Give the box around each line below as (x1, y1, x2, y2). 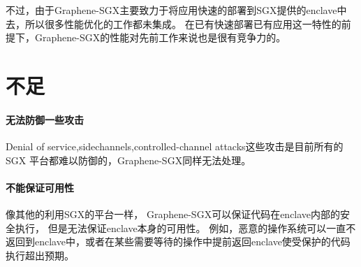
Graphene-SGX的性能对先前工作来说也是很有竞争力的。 (34, 30, 286, 45)
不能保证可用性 (6, 180, 74, 194)
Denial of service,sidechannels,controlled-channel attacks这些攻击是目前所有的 (6, 138, 344, 153)
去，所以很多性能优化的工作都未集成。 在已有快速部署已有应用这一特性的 (6, 16, 341, 31)
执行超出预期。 (6, 247, 74, 262)
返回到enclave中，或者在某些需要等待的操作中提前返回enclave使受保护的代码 (6, 234, 351, 249)
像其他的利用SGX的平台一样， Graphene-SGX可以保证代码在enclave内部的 (6, 206, 341, 221)
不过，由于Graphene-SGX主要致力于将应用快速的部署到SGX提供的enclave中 (6, 3, 347, 17)
